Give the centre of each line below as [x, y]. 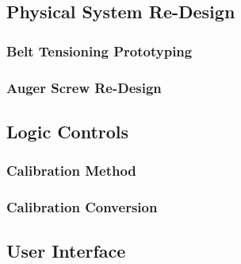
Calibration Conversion [82, 207]
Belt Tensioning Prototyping [99, 50]
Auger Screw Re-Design [84, 87]
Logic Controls [68, 131]
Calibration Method [71, 171]
